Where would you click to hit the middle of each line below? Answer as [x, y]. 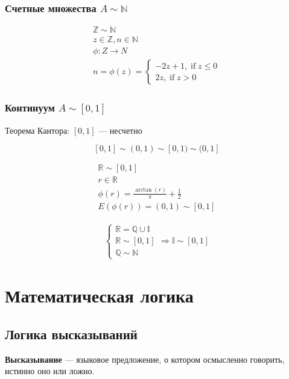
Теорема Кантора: [37, 130]
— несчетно [120, 130]
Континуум [30, 108]
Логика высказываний [71, 334]
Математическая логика [99, 296]
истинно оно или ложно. [50, 371]
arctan [144, 190]
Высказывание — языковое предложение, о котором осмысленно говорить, [145, 359]
